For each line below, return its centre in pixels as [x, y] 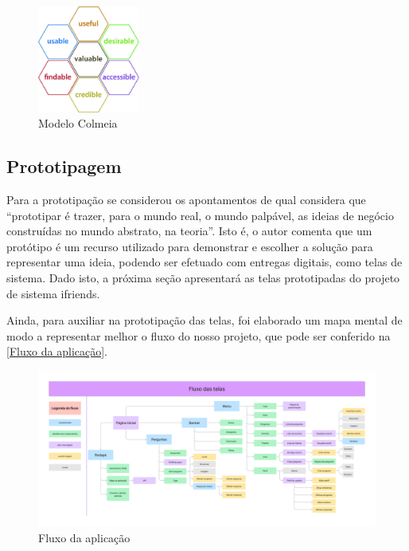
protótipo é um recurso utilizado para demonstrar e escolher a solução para [190, 246]
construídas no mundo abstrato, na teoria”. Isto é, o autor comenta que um [189, 231]
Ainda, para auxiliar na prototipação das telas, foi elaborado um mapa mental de [204, 320]
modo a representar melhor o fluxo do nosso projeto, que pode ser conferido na [199, 335]
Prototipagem [64, 166]
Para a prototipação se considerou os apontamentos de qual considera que [186, 199]
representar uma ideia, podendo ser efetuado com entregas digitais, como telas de [204, 262]
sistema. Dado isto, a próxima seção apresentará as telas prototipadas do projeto [203, 277]
